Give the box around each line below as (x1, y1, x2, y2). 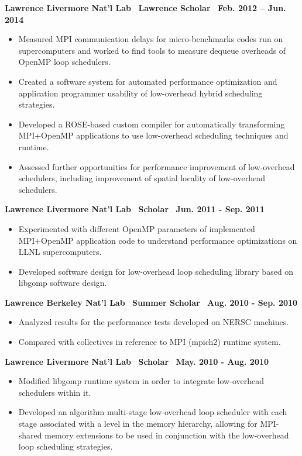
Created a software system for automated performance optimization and (18, 75, 277, 87)
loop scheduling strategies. (18, 440, 113, 452)
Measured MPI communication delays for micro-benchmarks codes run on (18, 33, 283, 45)
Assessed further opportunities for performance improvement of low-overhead (18, 160, 295, 172)
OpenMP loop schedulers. (18, 56, 111, 68)
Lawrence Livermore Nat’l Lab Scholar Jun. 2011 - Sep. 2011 (5, 203, 265, 215)
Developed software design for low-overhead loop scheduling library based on (18, 265, 294, 277)
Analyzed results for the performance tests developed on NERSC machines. (18, 316, 289, 328)
